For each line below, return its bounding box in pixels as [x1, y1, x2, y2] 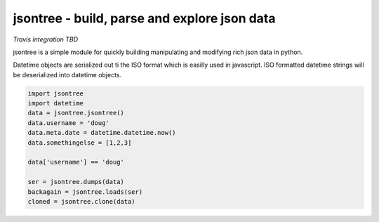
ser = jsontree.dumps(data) [27, 178, 124, 186]
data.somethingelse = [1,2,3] [27, 138, 132, 147]
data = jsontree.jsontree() [27, 109, 124, 117]
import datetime [27, 99, 84, 107]
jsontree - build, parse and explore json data [13, 11, 276, 26]
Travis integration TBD [13, 35, 79, 44]
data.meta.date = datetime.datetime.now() [27, 129, 176, 137]
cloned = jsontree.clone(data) [27, 197, 136, 205]
